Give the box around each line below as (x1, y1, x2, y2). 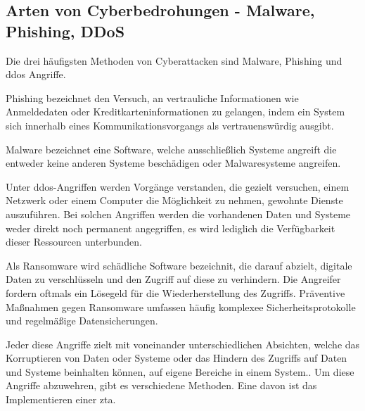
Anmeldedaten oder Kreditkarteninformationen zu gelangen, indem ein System (6, 104, 345, 119)
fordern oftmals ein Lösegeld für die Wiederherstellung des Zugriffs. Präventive (6, 285, 345, 300)
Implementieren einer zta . (6, 392, 116, 407)
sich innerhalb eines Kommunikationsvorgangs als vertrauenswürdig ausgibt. (6, 118, 334, 132)
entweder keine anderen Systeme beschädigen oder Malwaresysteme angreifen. (6, 156, 341, 170)
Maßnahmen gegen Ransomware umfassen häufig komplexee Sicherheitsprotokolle (6, 299, 356, 314)
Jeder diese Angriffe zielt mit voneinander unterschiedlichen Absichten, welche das (6, 336, 360, 351)
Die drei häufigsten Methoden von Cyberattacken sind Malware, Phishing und (6, 53, 342, 68)
